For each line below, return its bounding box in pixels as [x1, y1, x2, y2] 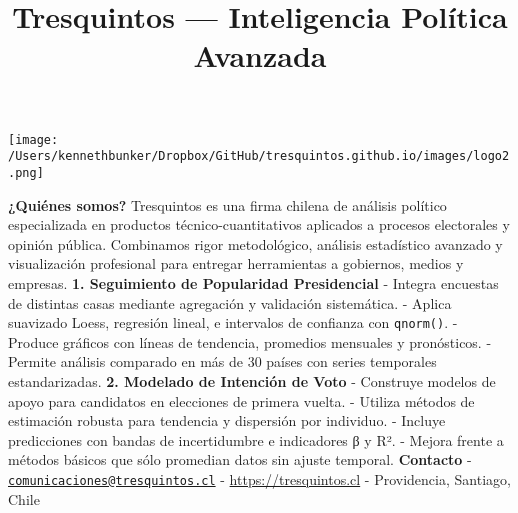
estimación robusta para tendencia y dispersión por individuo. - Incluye [8, 410, 446, 431]
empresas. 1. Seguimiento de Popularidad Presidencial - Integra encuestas [8, 272, 499, 293]
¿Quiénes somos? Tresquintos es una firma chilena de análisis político [8, 194, 447, 215]
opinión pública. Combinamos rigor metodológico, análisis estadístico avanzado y [8, 233, 503, 254]
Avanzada [193, 35, 327, 76]
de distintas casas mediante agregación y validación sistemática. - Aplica [8, 292, 452, 313]
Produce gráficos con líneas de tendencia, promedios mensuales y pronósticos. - [8, 331, 492, 352]
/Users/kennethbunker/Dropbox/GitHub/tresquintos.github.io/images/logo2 [8, 149, 510, 164]
